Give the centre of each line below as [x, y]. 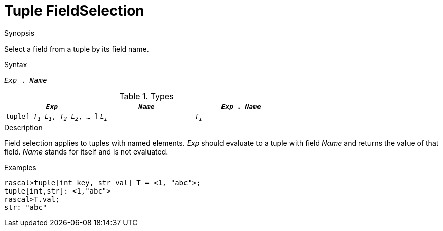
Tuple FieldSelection [74, 11]
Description [23, 128]
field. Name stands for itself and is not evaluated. [86, 152]
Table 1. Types [146, 96]
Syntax [16, 64]
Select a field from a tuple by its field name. [77, 49]
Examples [20, 168]
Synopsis [20, 33]
